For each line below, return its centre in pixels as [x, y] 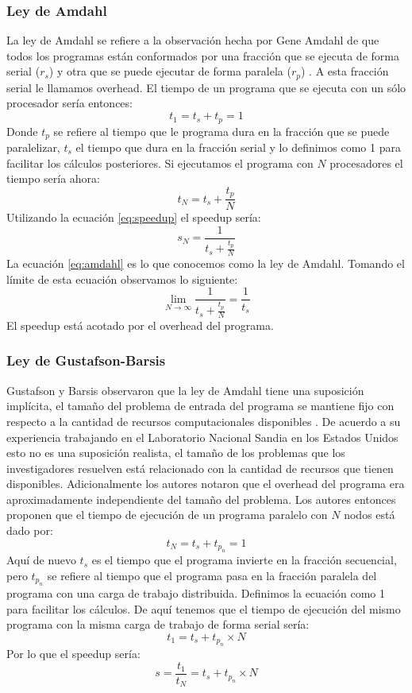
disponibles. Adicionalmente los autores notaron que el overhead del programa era [206, 484]
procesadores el [366, 163]
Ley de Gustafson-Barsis [86, 360]
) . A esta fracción [345, 71]
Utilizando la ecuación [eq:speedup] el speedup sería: [134, 217]
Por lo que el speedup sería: [73, 654]
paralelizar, [33, 147]
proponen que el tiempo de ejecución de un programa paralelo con [167, 515]
